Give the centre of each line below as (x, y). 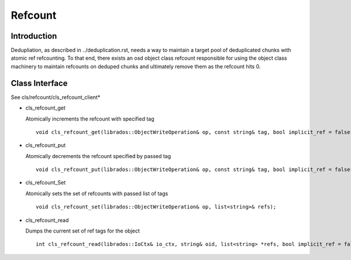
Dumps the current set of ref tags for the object (83, 231)
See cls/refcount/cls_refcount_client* (56, 97)
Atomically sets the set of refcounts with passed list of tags (97, 193)
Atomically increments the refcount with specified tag (90, 119)
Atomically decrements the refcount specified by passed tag (98, 156)
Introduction (34, 36)
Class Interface (39, 83)
